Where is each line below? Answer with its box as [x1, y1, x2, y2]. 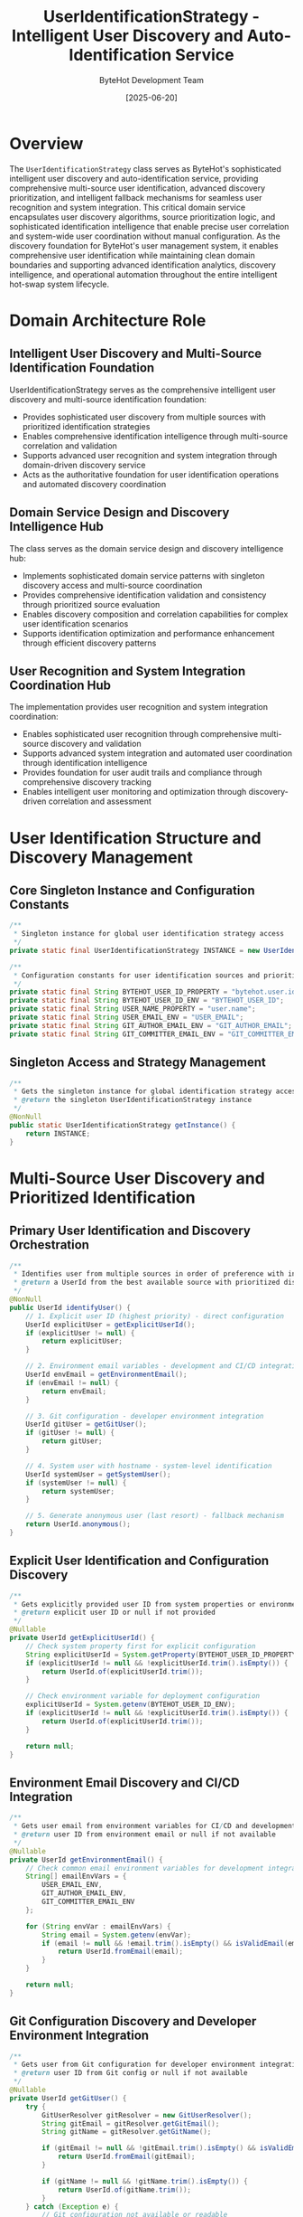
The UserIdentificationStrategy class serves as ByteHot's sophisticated [9, 163, 282, 174]
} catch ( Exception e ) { [25, 2202, 119, 2212]
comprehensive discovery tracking [22, 777, 151, 788]
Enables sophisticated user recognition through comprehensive [22, 729, 259, 740]
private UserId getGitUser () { [9, 2093, 127, 2103]
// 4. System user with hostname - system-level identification [25, 1461, 272, 1470]
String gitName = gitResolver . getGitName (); [41, 2127, 212, 2137]
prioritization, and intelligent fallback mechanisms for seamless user [9, 192, 262, 203]
